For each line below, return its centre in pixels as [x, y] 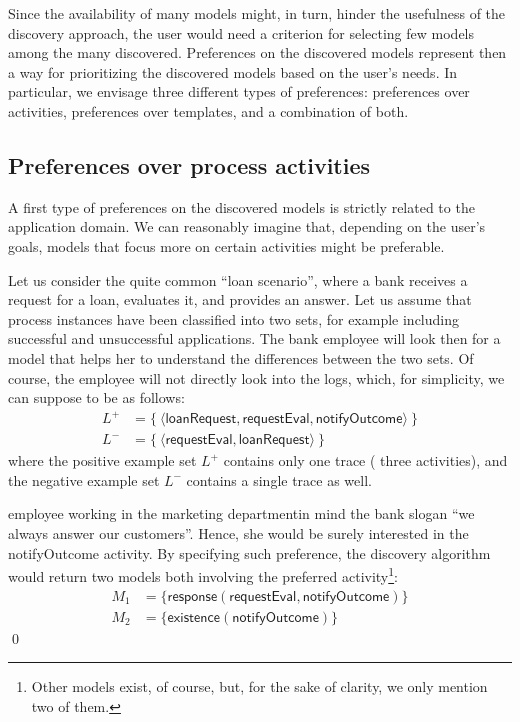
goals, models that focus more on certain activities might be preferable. [226, 245]
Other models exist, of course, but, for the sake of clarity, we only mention [259, 686]
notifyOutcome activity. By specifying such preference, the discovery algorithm [249, 552]
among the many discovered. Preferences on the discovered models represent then [257, 52]
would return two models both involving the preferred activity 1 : [203, 574]
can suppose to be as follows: [96, 397]
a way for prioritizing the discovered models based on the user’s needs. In [233, 71]
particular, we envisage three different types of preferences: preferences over [239, 91]
